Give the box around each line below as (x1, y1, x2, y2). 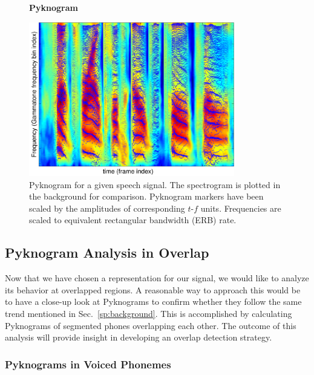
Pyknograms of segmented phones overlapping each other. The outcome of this (5, 319, 296, 331)
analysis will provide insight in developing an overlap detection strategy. (5, 331, 272, 344)
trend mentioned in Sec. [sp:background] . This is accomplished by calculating (5, 307, 292, 319)
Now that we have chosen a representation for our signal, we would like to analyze (5, 272, 309, 284)
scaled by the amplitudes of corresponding (29, 201, 185, 214)
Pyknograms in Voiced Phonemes (5, 356, 171, 371)
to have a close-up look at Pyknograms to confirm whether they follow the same (5, 295, 302, 308)
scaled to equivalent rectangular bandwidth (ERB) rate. (29, 214, 237, 226)
